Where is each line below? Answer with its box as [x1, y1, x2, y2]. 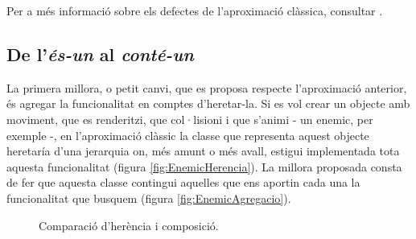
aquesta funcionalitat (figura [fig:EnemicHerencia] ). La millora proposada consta [6, 158, 402, 175]
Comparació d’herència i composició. [39, 216, 219, 233]
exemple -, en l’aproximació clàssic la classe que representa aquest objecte [6, 126, 369, 143]
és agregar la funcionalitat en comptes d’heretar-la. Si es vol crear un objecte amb [6, 95, 410, 112]
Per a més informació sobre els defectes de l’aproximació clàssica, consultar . [6, 2, 383, 19]
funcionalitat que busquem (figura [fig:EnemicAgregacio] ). [6, 189, 291, 206]
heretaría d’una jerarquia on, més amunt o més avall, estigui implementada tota [6, 142, 400, 159]
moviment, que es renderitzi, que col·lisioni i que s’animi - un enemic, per [6, 110, 373, 127]
